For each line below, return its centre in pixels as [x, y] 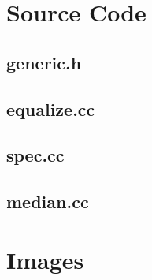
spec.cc [35, 155]
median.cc [48, 202]
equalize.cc [51, 108]
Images [45, 259]
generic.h [44, 62]
